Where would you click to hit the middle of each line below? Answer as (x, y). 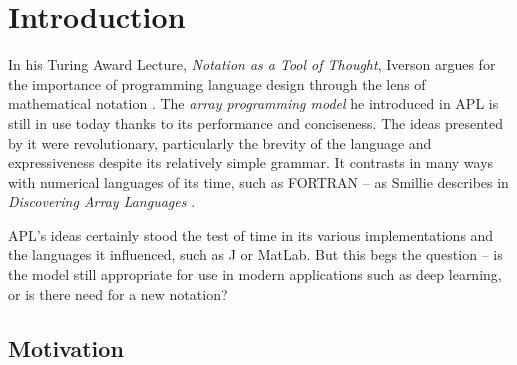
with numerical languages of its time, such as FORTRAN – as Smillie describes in (258, 181)
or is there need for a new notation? (118, 293)
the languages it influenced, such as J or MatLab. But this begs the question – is (255, 254)
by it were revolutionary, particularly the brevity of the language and (220, 142)
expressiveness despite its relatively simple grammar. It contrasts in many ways (251, 162)
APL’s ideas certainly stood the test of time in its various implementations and (251, 234)
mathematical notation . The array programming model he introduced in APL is (253, 103)
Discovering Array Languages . (102, 201)
